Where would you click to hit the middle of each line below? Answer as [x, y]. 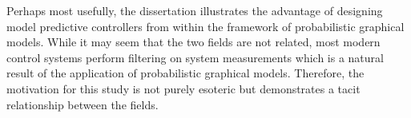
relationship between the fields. [83, 104]
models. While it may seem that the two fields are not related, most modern [193, 42]
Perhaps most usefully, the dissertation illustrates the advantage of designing [195, 10]
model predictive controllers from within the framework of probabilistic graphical [205, 26]
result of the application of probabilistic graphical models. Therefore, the [185, 73]
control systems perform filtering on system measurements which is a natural [195, 57]
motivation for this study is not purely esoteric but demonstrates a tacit [183, 88]
